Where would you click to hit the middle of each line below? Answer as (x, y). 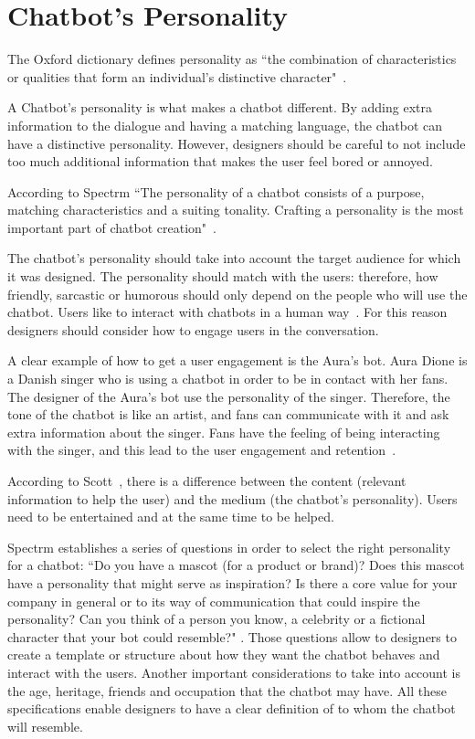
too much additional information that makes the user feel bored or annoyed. (220, 161)
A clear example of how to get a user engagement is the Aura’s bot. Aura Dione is (237, 360)
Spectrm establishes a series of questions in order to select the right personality (229, 547)
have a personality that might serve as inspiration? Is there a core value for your (232, 582)
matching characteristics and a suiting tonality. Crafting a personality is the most (236, 210)
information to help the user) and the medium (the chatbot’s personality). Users (232, 498)
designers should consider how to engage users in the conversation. (193, 329)
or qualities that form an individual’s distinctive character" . (177, 76)
